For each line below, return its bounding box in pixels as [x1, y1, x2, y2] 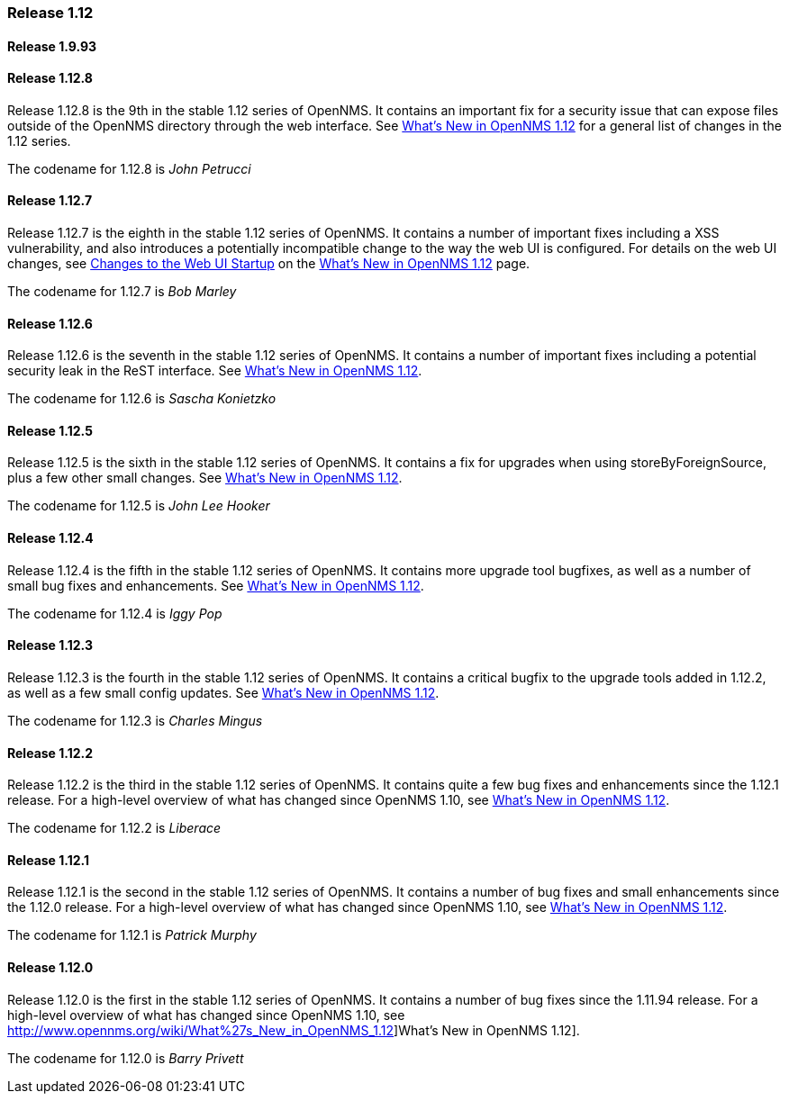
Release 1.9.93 [7, 38, 97, 54]
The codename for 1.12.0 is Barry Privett [7, 1050, 244, 1066]
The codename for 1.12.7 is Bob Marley [7, 284, 237, 300]
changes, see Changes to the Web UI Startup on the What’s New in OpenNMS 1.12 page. [7, 256, 531, 272]
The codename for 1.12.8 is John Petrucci [7, 160, 251, 176]
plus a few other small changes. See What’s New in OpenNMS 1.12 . [7, 470, 403, 486]
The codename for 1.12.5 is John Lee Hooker [7, 498, 270, 514]
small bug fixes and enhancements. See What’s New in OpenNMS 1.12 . [7, 577, 424, 593]
